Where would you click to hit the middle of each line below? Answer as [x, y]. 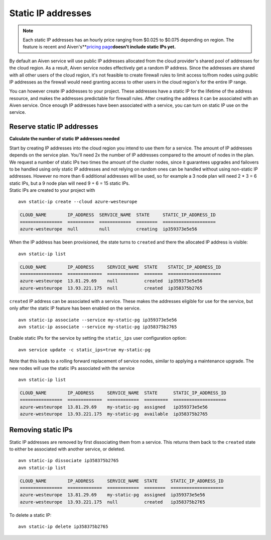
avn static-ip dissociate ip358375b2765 [69, 461]
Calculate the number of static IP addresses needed [64, 139]
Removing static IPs [41, 430]
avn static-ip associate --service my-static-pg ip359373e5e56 [98, 320]
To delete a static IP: [30, 515]
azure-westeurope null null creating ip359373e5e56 [109, 229]
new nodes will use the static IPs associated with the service [72, 368]
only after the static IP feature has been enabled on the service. [75, 308]
